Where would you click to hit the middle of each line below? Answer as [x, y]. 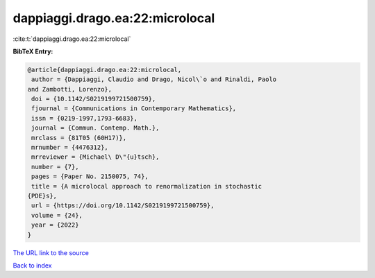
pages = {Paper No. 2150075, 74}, [90, 176]
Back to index [32, 265]
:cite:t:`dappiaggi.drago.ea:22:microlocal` [72, 39]
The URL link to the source [51, 252]
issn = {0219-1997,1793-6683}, [85, 118]
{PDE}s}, [42, 196]
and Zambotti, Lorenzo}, [70, 89]
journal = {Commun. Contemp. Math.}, [95, 128]
